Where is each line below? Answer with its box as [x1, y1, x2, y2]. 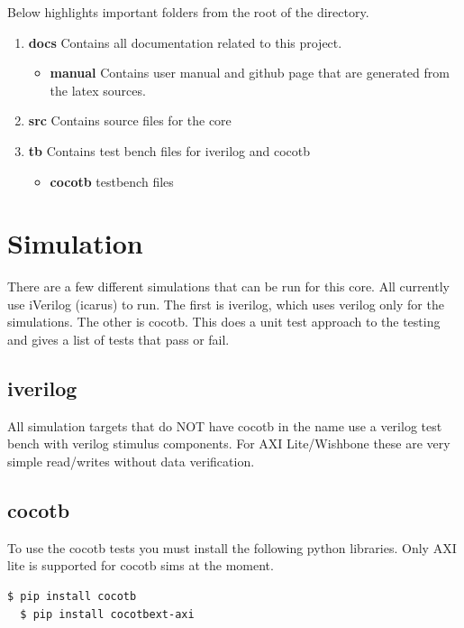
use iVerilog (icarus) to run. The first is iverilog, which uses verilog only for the [7, 294, 444, 313]
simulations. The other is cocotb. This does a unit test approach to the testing [7, 312, 441, 331]
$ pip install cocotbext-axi [20, 607, 195, 621]
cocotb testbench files [50, 171, 174, 190]
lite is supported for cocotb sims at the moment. [7, 556, 274, 575]
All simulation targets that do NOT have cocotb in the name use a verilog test [7, 416, 442, 435]
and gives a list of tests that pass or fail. [7, 330, 230, 349]
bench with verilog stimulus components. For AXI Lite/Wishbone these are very [7, 434, 450, 453]
